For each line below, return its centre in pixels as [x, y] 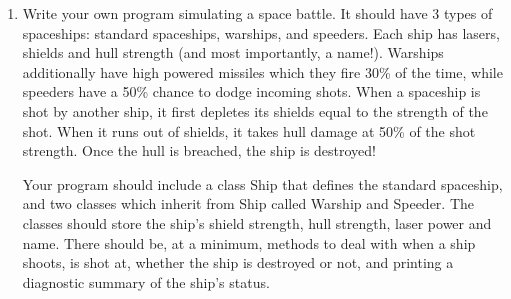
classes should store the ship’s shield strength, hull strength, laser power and [257, 222]
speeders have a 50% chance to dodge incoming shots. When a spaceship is [251, 91]
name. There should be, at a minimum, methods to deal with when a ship [249, 242]
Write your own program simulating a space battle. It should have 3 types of [257, 13]
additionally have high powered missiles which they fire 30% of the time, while [262, 71]
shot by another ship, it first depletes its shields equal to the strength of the [255, 110]
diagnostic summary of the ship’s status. [146, 281]
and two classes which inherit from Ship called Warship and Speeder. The [248, 203]
